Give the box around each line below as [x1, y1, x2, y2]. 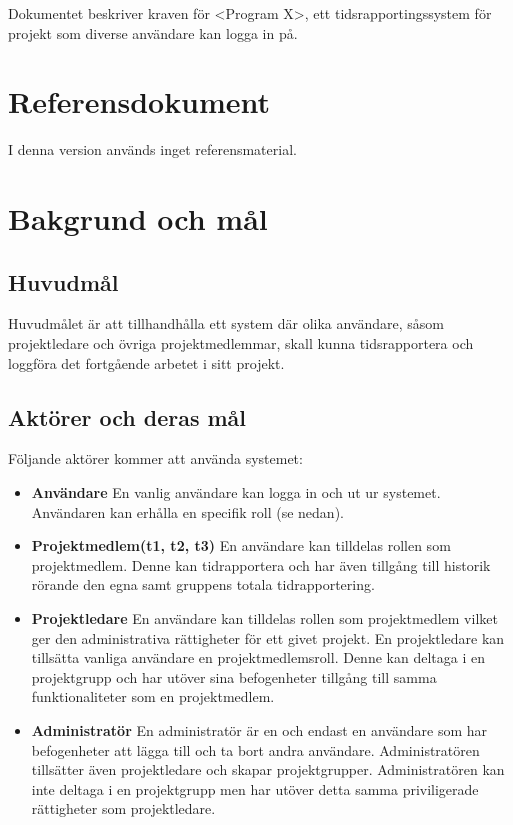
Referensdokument [8, 81, 271, 122]
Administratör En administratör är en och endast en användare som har [31, 720, 488, 740]
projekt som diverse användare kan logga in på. [8, 22, 298, 43]
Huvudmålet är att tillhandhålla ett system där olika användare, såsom [8, 313, 445, 334]
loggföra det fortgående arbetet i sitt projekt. [8, 352, 285, 373]
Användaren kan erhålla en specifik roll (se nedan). [31, 501, 344, 522]
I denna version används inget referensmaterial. [8, 139, 297, 160]
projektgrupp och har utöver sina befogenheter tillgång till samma [31, 666, 437, 687]
